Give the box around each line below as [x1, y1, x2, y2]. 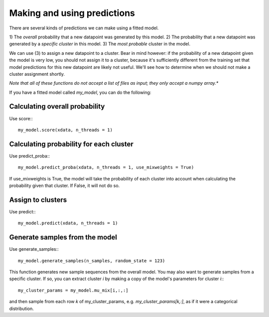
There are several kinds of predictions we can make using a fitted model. [9, 25, 159, 31]
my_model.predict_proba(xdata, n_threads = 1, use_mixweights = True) [18, 164, 194, 170]
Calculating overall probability [9, 102, 105, 111]
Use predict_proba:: [9, 153, 50, 159]
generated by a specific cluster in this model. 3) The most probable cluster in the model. [9, 41, 191, 47]
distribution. [9, 306, 34, 312]
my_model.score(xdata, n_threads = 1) [18, 127, 113, 133]
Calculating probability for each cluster [9, 140, 134, 148]
